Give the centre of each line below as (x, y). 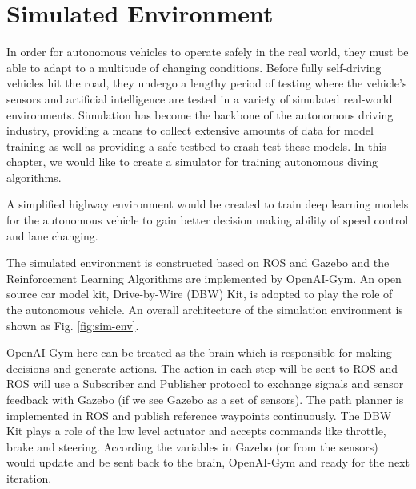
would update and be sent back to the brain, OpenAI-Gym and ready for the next (208, 462)
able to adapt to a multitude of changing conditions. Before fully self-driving (194, 67)
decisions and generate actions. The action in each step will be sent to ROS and (202, 368)
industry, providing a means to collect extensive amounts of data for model (190, 130)
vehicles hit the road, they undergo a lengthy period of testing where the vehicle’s (207, 83)
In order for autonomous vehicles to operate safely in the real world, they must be (208, 52)
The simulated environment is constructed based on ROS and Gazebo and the (198, 263)
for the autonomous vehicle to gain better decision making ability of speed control (208, 220)
